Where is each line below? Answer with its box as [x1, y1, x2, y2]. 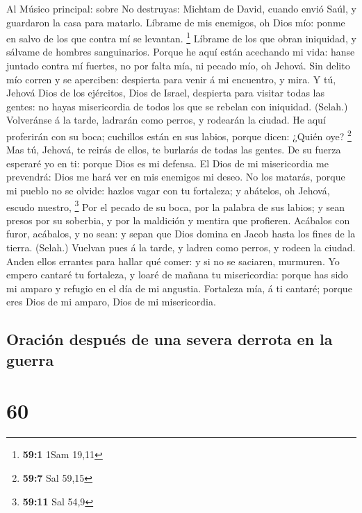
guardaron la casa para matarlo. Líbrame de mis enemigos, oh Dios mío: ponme [6, 15, 345, 29]
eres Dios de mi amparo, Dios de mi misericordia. [6, 294, 216, 309]
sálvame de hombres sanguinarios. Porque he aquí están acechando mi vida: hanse [6, 44, 355, 59]
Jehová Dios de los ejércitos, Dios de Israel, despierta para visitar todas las [6, 85, 324, 100]
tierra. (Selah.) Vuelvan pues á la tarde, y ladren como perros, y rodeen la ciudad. [6, 240, 356, 255]
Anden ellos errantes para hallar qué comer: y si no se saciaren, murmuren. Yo [6, 253, 340, 268]
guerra [6, 348, 54, 370]
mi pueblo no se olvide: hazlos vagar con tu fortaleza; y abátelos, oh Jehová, [6, 183, 330, 198]
